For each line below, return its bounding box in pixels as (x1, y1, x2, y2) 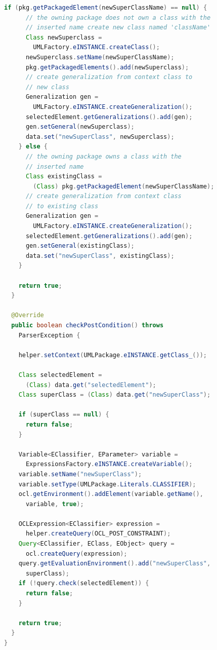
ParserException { (18, 331, 80, 339)
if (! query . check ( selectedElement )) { (18, 580, 149, 587)
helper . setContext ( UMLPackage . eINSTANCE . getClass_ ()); (18, 351, 207, 359)
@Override (11, 312, 44, 319)
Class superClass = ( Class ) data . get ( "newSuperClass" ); (18, 391, 211, 399)
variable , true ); (25, 500, 84, 508)
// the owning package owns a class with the (25, 152, 182, 160)
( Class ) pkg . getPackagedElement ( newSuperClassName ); (33, 182, 214, 190)
